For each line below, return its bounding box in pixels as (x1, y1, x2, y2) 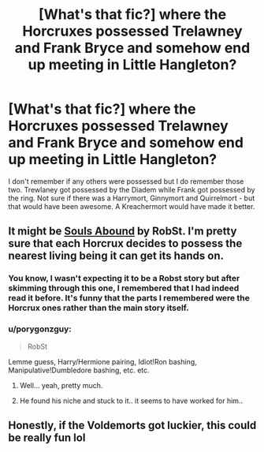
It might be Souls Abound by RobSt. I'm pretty (8, 225, 237, 238)
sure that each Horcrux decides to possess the (8, 237, 243, 250)
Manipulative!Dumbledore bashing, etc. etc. (8, 365, 150, 375)
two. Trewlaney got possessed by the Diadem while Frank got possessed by (8, 185, 255, 194)
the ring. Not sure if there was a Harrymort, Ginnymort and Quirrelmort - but (8, 193, 255, 203)
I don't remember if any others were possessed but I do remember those (8, 176, 244, 186)
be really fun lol (8, 431, 86, 444)
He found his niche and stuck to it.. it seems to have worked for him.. (19, 396, 243, 405)
